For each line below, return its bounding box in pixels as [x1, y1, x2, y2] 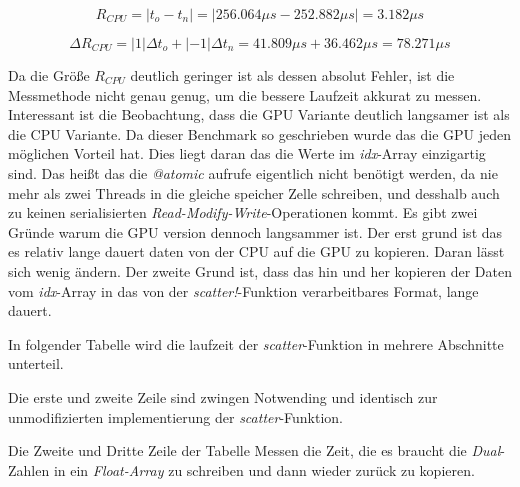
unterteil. [8, 353, 64, 374]
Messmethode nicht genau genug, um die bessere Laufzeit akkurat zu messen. [8, 84, 482, 105]
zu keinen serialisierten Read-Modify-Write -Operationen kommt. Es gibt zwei [8, 202, 478, 223]
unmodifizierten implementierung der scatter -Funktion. [8, 406, 344, 427]
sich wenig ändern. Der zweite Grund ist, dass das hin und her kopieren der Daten [8, 260, 512, 281]
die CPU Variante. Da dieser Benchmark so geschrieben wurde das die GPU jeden [8, 123, 512, 144]
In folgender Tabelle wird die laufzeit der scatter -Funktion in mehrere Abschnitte [8, 333, 504, 354]
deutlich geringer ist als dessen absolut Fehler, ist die [130, 65, 455, 85]
